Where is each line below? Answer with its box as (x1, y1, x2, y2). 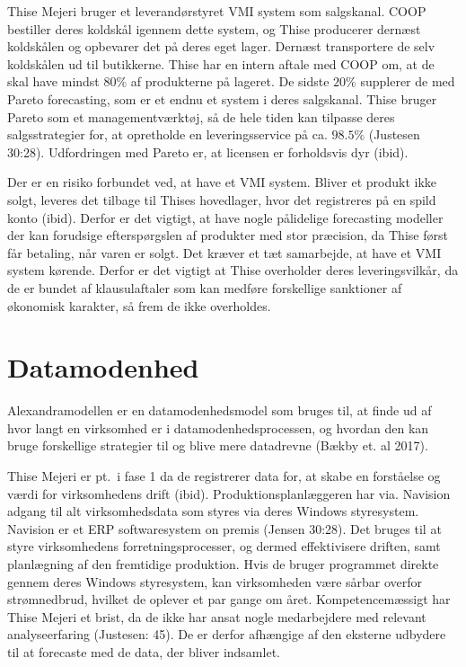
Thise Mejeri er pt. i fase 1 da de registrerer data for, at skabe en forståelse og (7, 467, 441, 485)
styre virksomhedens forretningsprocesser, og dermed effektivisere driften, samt (7, 537, 441, 556)
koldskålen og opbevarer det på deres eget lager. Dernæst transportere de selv (7, 37, 435, 56)
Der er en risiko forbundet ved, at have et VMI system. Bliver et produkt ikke (7, 173, 437, 191)
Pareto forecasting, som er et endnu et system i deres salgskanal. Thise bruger (7, 89, 437, 108)
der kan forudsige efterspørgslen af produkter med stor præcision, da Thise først (7, 226, 448, 245)
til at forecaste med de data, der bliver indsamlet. (7, 642, 280, 661)
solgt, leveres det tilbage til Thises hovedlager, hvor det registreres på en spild (7, 190, 436, 209)
